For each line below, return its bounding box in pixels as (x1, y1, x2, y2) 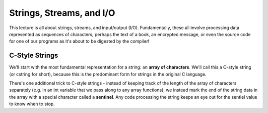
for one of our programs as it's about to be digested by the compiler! (9, 38, 150, 44)
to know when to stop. (9, 101, 55, 107)
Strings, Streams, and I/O (9, 7, 115, 18)
